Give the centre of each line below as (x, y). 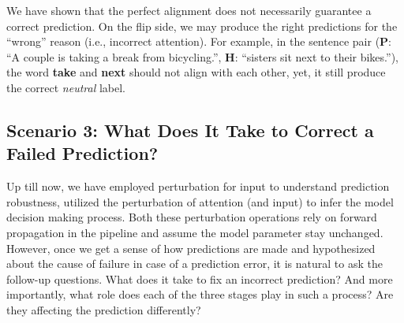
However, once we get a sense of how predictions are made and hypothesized (191, 248)
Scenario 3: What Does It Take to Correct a (190, 130)
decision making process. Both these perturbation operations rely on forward (192, 217)
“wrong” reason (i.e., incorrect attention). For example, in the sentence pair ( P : (199, 41)
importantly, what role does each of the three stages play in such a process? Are (200, 294)
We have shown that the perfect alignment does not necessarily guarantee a (189, 10)
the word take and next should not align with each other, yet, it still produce (196, 72)
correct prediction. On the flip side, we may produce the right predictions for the (202, 26)
